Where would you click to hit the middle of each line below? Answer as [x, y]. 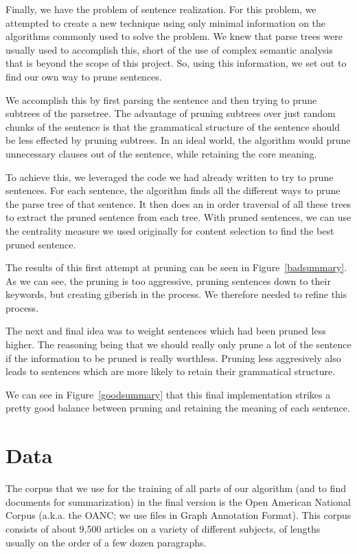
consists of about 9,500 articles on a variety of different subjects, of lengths [163, 528]
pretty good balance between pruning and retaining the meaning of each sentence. [178, 408]
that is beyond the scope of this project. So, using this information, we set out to [176, 63]
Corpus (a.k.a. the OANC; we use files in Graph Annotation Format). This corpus [178, 515]
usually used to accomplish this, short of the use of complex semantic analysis [169, 49]
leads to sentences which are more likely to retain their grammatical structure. [171, 371]
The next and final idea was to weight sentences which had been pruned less [166, 331]
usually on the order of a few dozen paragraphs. [106, 542]
